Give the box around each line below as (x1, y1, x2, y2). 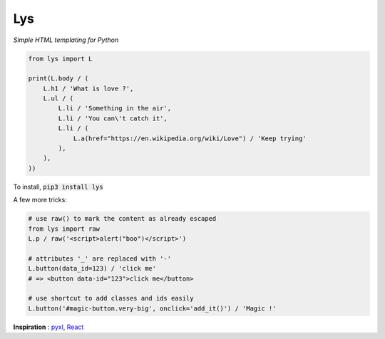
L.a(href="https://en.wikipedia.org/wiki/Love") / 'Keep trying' (73, 134, 307, 142)
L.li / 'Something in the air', (58, 104, 171, 113)
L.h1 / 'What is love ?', (43, 84, 134, 93)
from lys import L (28, 54, 93, 63)
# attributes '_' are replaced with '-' (28, 254, 171, 263)
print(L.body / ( (28, 75, 89, 83)
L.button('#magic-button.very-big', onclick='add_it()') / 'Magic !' (28, 304, 277, 313)
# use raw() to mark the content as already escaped (28, 214, 217, 223)
